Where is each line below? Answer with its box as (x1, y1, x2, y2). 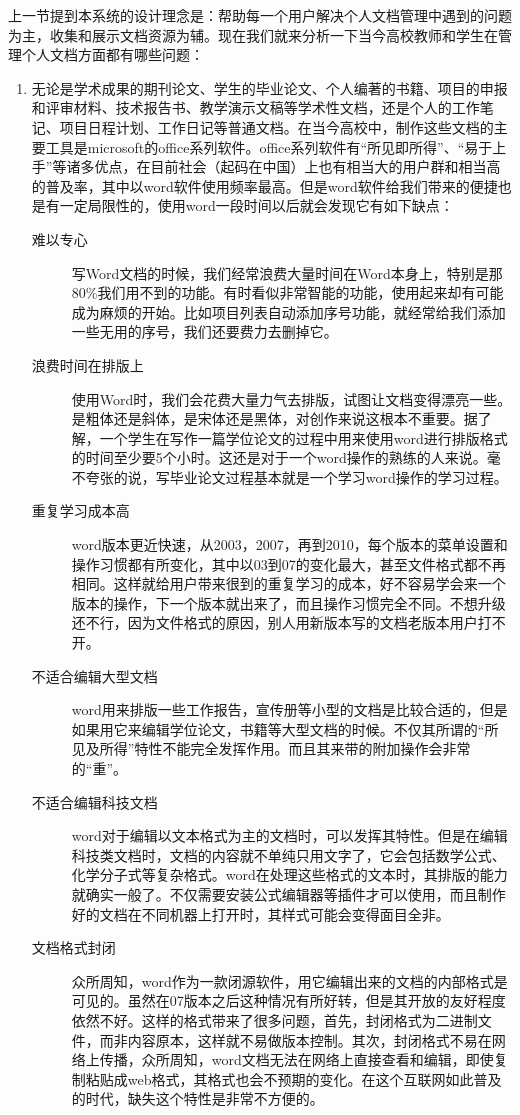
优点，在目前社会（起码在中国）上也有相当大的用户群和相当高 (94, 156, 501, 177)
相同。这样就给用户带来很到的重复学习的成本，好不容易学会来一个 (71, 573, 506, 594)
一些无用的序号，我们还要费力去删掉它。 (71, 321, 338, 342)
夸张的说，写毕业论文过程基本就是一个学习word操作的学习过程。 (85, 466, 508, 487)
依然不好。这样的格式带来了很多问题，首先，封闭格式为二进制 (71, 1009, 478, 1030)
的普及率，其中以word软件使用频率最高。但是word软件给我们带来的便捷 (31, 175, 498, 196)
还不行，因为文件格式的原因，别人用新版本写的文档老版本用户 (71, 612, 478, 633)
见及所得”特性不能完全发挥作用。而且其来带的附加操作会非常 (71, 738, 471, 759)
